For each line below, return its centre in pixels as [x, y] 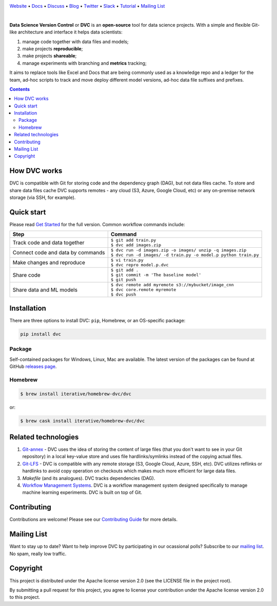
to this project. [25, 597]
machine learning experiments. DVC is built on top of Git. [82, 492]
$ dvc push [123, 295]
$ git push [123, 280]
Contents [20, 89]
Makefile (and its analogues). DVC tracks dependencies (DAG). [89, 478]
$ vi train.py [127, 260]
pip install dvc [41, 334]
